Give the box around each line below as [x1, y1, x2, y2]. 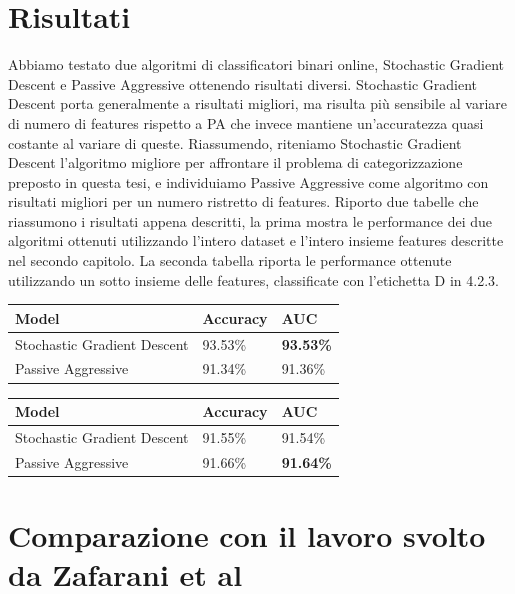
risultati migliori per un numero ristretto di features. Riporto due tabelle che [8, 191, 479, 212]
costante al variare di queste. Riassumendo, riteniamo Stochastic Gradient [8, 132, 462, 153]
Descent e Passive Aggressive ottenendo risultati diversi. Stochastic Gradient [8, 73, 478, 94]
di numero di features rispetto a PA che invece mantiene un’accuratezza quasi [8, 112, 484, 133]
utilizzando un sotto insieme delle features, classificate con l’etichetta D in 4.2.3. [8, 269, 499, 290]
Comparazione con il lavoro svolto [8, 515, 486, 555]
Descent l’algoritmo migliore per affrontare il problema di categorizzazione [8, 152, 463, 173]
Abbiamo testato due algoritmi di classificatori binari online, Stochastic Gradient [8, 54, 505, 75]
